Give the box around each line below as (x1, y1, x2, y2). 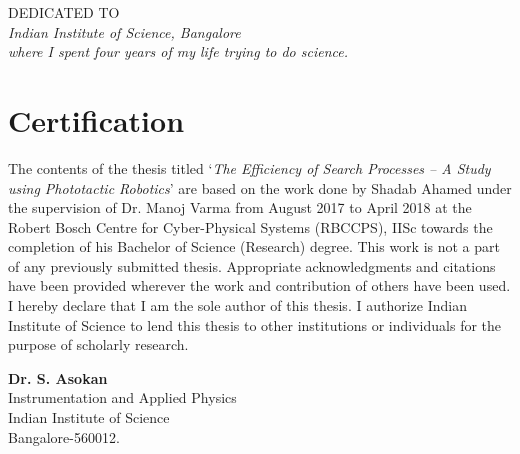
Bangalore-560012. (8, 426, 120, 447)
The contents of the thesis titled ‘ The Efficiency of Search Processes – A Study (8, 157, 491, 178)
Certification (8, 99, 185, 140)
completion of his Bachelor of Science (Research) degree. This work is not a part (8, 236, 500, 257)
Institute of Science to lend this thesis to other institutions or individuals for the (8, 314, 502, 335)
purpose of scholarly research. (8, 334, 189, 355)
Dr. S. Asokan (8, 367, 108, 388)
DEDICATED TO (8, 2, 120, 22)
